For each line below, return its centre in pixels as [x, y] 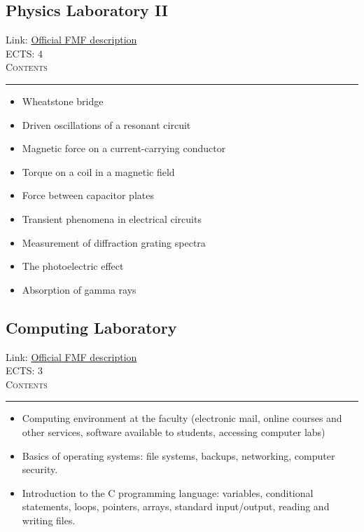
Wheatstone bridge [63, 101]
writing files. [49, 520]
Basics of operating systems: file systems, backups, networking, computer [178, 455]
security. [40, 469]
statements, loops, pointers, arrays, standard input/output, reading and [176, 506]
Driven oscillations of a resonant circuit [106, 124]
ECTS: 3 [24, 370]
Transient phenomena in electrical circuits [112, 218]
